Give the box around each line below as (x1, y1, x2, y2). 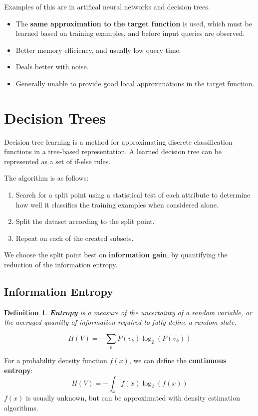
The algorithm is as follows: (4, 173, 89, 183)
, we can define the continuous (129, 355, 227, 366)
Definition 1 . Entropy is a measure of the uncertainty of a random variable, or (4, 307, 252, 317)
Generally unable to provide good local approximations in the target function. (15, 78, 255, 88)
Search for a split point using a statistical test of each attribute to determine (15, 190, 251, 200)
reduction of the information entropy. (4, 259, 118, 270)
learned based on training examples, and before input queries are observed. (15, 28, 245, 38)
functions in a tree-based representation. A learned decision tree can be (4, 146, 222, 157)
